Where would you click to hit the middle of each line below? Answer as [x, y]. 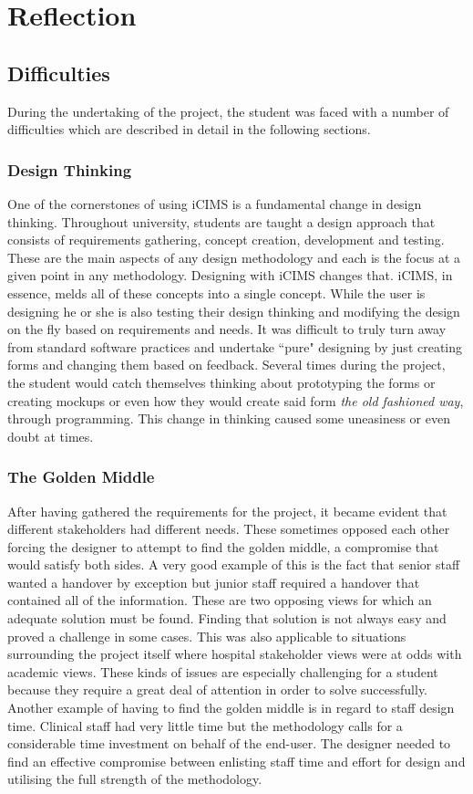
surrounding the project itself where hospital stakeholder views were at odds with [235, 654]
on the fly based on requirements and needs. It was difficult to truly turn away [227, 329]
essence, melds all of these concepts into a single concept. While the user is [216, 293]
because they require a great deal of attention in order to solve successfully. [218, 690]
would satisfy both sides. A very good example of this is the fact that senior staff [234, 564]
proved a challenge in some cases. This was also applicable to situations [207, 636]
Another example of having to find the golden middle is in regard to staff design [231, 708]
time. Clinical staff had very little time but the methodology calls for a [205, 725]
